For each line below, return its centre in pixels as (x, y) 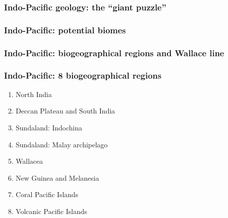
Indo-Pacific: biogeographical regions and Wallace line (114, 53)
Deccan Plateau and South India (65, 111)
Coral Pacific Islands (47, 194)
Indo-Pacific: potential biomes (65, 30)
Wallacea (29, 161)
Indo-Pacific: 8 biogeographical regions (83, 75)
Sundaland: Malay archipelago (62, 144)
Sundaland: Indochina (49, 127)
